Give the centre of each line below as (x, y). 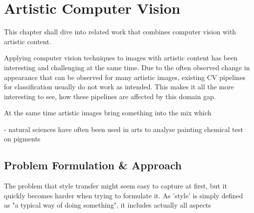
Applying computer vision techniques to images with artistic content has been (121, 58)
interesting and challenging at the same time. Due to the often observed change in (127, 67)
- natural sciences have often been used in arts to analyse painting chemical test (124, 129)
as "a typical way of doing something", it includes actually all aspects (108, 205)
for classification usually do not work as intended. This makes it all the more (119, 87)
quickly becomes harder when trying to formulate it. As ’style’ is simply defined (124, 195)
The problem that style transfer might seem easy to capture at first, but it (115, 186)
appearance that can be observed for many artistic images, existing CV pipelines (125, 77)
